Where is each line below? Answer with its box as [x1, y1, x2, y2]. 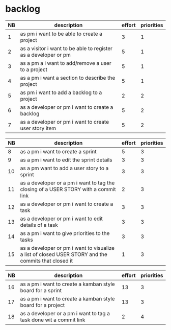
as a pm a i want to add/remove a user [20, 59, 111, 66]
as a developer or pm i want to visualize [20, 244, 115, 251]
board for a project [20, 301, 65, 309]
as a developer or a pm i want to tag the [20, 179, 115, 186]
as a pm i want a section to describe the [20, 74, 116, 81]
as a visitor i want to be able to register [20, 44, 113, 52]
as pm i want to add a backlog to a [20, 89, 102, 96]
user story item [20, 125, 56, 132]
